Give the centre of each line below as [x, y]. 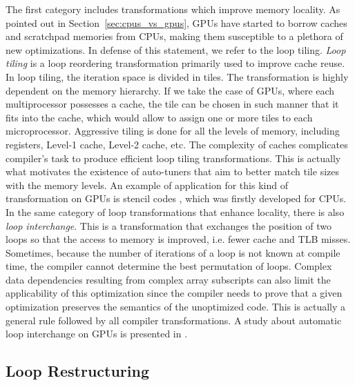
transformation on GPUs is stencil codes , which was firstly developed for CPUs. [176, 198]
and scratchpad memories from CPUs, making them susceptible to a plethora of [174, 36]
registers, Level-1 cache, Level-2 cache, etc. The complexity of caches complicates [177, 144]
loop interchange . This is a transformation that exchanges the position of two [169, 225]
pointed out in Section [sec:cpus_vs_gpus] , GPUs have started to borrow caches [176, 22]
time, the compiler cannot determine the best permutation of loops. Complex [169, 266]
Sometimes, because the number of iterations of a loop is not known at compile [173, 252]
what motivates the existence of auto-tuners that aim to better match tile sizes [172, 171]
